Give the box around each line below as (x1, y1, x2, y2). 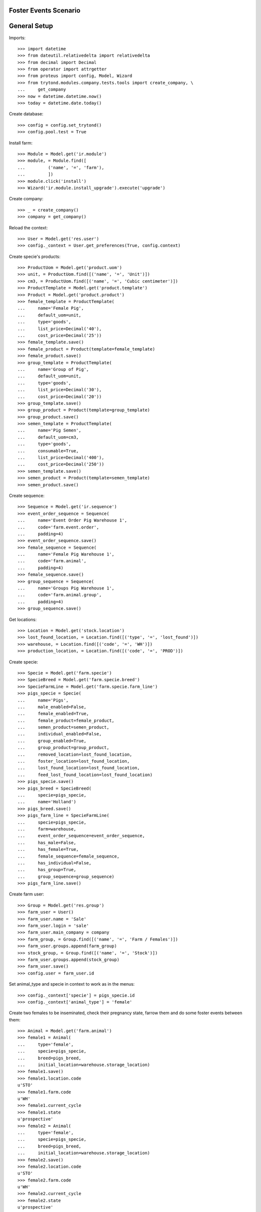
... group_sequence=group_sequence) (17, 874, 115, 879)
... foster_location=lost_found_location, (17, 759, 130, 764)
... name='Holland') (17, 799, 76, 805)
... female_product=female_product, (17, 718, 115, 723)
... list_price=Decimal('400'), (17, 455, 104, 461)
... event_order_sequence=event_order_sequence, (17, 833, 145, 839)
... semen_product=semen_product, (17, 725, 110, 730)
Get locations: (9, 616, 37, 622)
